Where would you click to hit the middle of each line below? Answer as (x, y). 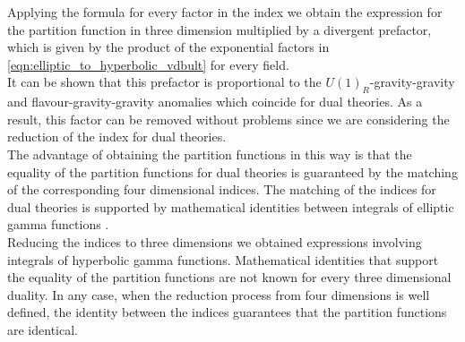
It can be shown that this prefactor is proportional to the (164, 82)
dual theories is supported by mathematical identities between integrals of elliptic (231, 206)
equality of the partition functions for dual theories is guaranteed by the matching (232, 171)
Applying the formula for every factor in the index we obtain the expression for (225, 12)
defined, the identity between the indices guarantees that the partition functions (227, 312)
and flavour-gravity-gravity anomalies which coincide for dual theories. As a (215, 102)
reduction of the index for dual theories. (117, 137)
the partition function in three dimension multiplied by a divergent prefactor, (220, 29)
